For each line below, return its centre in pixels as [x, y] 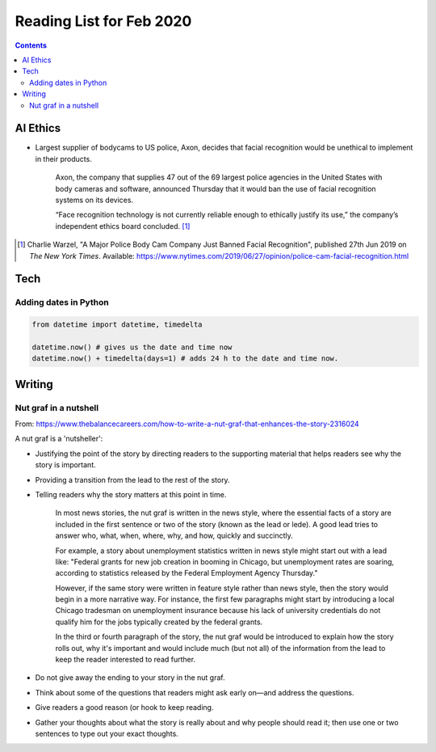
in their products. [63, 158]
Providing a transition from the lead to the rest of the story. [132, 480]
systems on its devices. [94, 200]
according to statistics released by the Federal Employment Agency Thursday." [187, 573]
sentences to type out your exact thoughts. [107, 733]
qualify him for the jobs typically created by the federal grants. [159, 622]
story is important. [65, 465]
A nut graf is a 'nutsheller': [59, 439]
